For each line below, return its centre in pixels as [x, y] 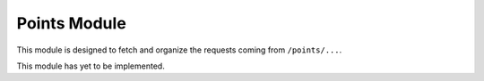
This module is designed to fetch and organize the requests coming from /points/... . [179, 50]
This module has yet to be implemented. [91, 66]
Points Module [72, 23]
